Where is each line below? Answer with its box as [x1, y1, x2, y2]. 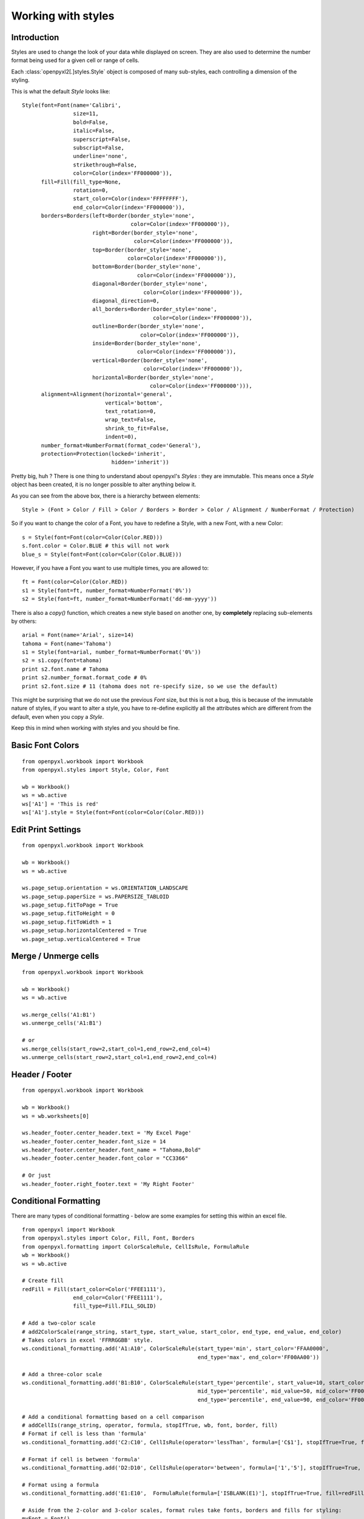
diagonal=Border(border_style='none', [92, 280, 207, 287]
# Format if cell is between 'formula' [22, 1456, 141, 1462]
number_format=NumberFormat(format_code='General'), [41, 442, 201, 449]
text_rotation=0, [105, 408, 157, 415]
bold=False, [73, 118, 109, 126]
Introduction [11, 32, 59, 43]
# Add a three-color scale [22, 1371, 103, 1377]
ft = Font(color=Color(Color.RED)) [22, 578, 128, 586]
